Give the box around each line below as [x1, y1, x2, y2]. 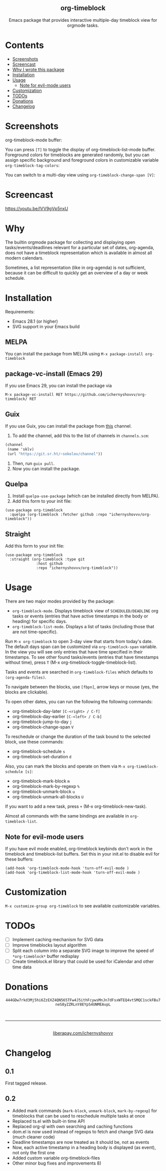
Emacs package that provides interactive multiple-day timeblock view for [8, 17, 158, 23]
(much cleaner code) [12, 1134, 55, 1140]
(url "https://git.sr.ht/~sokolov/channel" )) [7, 451, 103, 456]
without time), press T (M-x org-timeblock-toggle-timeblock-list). [5, 659, 137, 665]
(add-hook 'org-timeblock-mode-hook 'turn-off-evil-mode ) [5, 866, 129, 870]
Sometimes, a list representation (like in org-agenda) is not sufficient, [5, 264, 146, 270]
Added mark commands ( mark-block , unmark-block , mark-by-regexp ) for [12, 1107, 157, 1114]
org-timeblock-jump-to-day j [12, 719, 72, 725]
